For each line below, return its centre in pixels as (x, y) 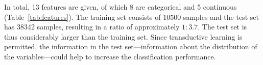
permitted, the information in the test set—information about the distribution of (131, 46)
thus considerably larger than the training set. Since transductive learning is (123, 36)
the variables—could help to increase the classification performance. (110, 56)
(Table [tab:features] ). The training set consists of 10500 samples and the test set (131, 17)
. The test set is (222, 27)
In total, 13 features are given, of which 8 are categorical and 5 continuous (121, 7)
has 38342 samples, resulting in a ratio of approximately (92, 27)
